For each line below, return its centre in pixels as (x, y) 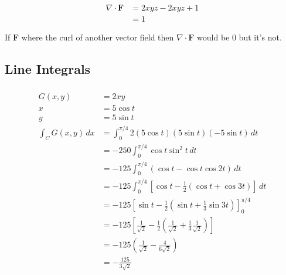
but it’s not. (260, 37)
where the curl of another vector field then (98, 37)
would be (213, 37)
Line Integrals (48, 68)
